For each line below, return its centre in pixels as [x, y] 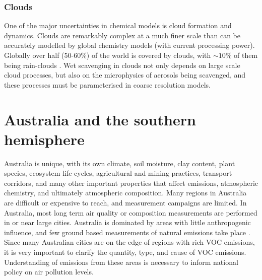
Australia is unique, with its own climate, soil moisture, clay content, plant [120, 163]
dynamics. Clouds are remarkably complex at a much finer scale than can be [122, 35]
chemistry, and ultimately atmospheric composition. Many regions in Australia [125, 193]
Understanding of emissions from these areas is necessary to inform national [121, 262]
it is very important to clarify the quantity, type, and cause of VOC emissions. [125, 252]
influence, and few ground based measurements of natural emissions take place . [127, 232]
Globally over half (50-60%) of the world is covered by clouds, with [108, 55]
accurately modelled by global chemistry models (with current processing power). [129, 45]
